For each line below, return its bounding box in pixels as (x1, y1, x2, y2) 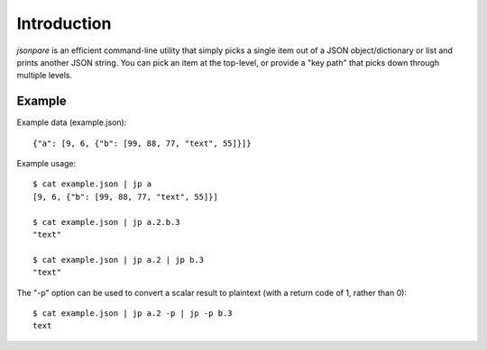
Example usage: (16, 158, 77, 169)
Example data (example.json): (16, 117, 127, 128)
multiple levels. (16, 70, 73, 81)
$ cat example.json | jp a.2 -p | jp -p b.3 (32, 308, 234, 319)
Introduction (16, 13, 112, 33)
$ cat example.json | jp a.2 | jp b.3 (32, 255, 205, 265)
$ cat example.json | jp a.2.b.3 (32, 217, 180, 227)
